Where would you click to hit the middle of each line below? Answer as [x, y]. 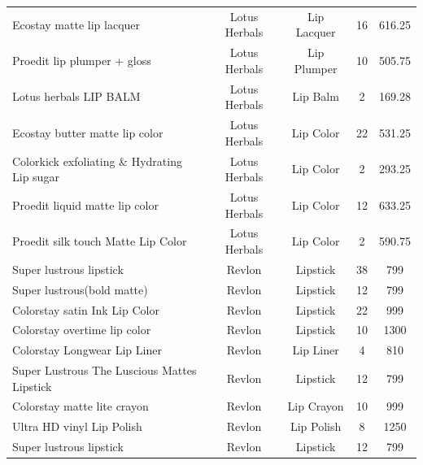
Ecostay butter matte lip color [88, 132]
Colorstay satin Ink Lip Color [86, 309]
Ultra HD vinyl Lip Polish [77, 426]
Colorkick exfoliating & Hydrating [97, 161]
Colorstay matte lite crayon [81, 406]
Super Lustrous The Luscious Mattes [105, 370]
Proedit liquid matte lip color [85, 204]
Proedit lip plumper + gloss [82, 60]
